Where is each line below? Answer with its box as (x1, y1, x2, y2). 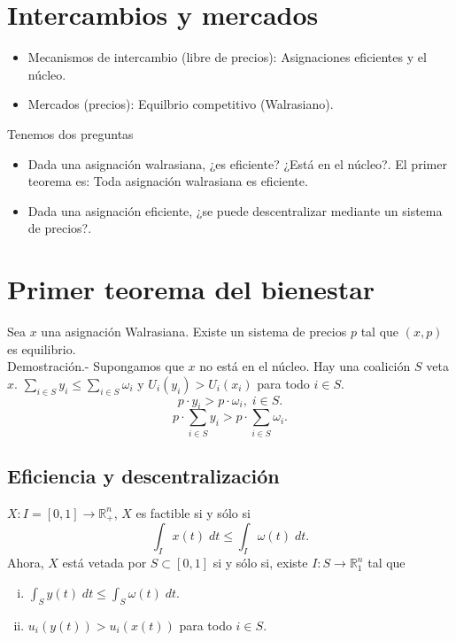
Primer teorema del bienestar (7, 271, 375, 307)
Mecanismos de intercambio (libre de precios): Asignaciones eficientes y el (27, 48, 427, 66)
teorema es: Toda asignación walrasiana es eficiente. (27, 172, 308, 190)
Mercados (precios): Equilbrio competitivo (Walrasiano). (27, 95, 334, 113)
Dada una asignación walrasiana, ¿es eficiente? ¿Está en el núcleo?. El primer (27, 154, 447, 173)
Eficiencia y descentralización (7, 462, 280, 490)
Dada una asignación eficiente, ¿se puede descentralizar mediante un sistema (27, 201, 443, 220)
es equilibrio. (7, 339, 76, 358)
